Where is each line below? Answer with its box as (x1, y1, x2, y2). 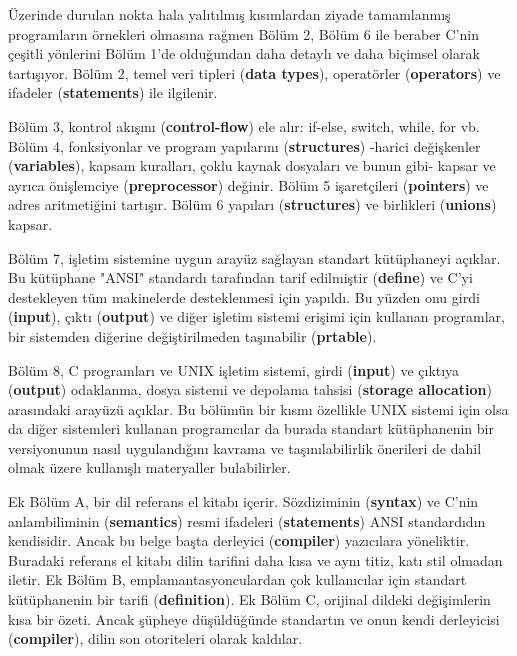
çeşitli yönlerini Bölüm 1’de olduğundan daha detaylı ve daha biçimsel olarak (8, 43, 480, 64)
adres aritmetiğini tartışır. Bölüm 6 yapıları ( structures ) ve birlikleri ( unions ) (8, 194, 497, 215)
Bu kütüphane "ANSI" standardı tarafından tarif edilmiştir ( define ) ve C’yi (8, 267, 473, 288)
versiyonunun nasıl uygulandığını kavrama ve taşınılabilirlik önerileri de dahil (8, 437, 482, 458)
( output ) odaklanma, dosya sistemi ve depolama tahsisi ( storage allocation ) (8, 379, 492, 400)
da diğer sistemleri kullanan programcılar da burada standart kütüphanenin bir (8, 418, 494, 439)
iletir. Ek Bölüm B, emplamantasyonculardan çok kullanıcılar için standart (8, 569, 467, 590)
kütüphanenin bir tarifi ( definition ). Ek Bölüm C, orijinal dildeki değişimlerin (8, 589, 491, 610)
